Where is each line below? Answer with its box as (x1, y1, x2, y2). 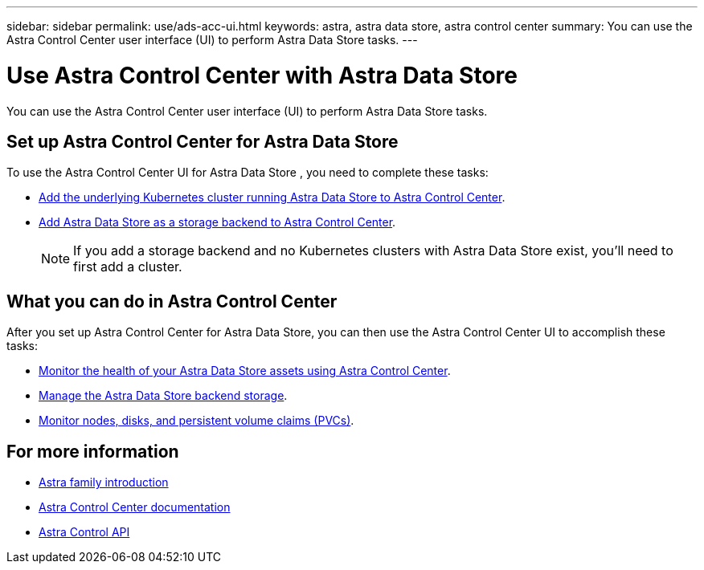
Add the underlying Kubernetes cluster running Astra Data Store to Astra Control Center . (39, 190, 505, 205)
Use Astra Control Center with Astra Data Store (6, 61, 518, 89)
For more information (6, 441, 179, 462)
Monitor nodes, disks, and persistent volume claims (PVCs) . (39, 413, 354, 428)
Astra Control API (39, 525, 130, 539)
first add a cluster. (73, 259, 182, 275)
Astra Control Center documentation (39, 500, 231, 515)
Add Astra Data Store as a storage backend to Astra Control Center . (39, 215, 396, 230)
